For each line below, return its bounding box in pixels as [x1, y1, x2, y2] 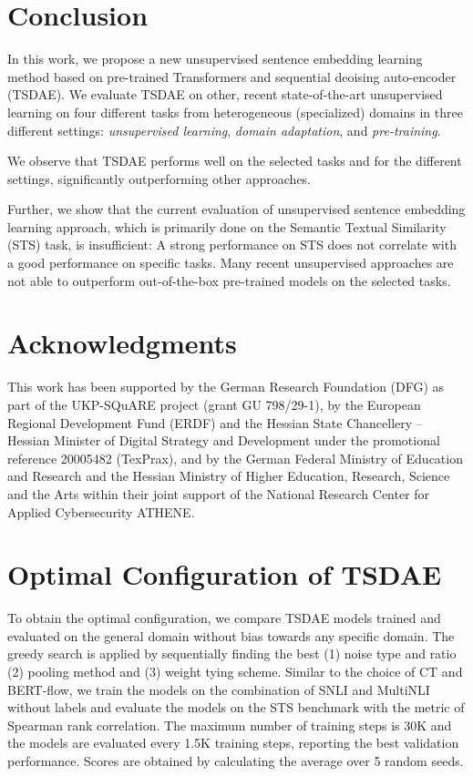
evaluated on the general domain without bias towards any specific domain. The [7, 626, 455, 645]
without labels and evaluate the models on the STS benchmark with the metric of [7, 698, 465, 717]
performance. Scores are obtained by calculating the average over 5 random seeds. [7, 751, 464, 770]
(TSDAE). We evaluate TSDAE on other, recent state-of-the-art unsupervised [7, 85, 443, 104]
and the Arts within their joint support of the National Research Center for [7, 484, 430, 503]
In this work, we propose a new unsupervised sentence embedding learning [7, 49, 423, 68]
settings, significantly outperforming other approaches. [7, 168, 312, 188]
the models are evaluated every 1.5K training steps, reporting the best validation [7, 733, 459, 752]
